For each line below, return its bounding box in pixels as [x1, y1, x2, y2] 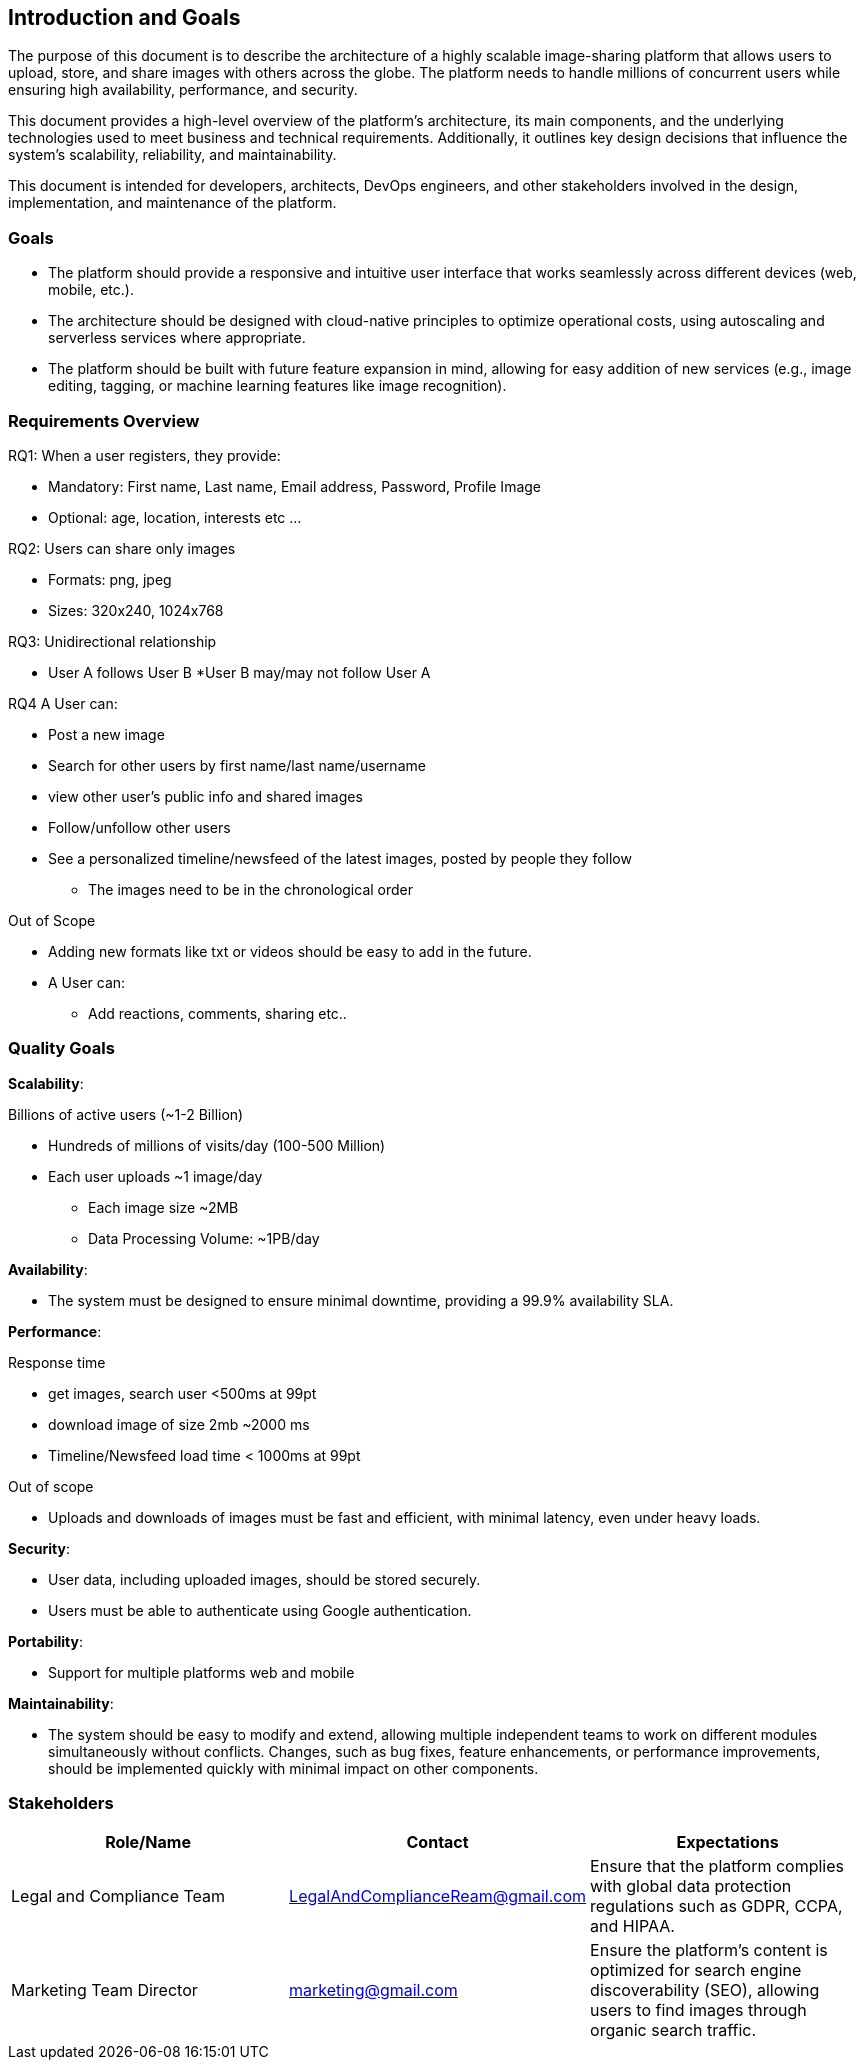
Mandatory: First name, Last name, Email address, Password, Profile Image [48, 477, 542, 495]
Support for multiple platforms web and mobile [48, 1663, 355, 1681]
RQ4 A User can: [8, 694, 118, 712]
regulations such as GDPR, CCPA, [590, 1896, 843, 1917]
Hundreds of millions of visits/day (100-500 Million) [48, 1136, 386, 1154]
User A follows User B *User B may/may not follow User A [48, 663, 431, 681]
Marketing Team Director [11, 1980, 198, 2001]
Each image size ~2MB [88, 1198, 239, 1216]
